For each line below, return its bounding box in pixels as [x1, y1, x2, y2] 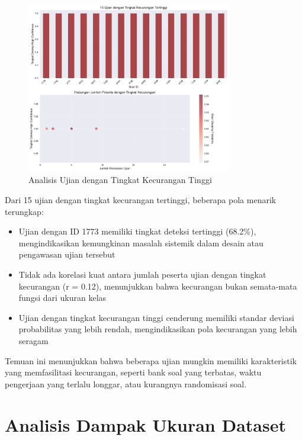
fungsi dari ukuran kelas [18, 291, 107, 304]
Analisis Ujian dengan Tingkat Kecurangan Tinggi [28, 174, 212, 186]
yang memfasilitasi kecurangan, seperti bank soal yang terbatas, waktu [5, 366, 262, 378]
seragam [18, 335, 49, 346]
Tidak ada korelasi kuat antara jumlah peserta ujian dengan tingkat [18, 268, 266, 281]
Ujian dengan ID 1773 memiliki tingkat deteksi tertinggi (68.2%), [18, 225, 256, 237]
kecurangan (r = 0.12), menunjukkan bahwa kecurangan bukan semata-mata [18, 280, 297, 292]
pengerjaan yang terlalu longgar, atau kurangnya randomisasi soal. [5, 377, 247, 390]
